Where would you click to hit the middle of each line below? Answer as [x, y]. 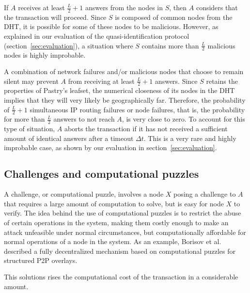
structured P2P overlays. [41, 260]
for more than [24, 119]
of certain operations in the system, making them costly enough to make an [116, 223]
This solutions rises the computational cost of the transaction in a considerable [121, 277]
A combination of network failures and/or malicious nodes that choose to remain [124, 71]
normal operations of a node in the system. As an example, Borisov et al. [113, 241]
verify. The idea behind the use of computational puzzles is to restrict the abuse [123, 213]
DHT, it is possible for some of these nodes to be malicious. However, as [111, 26]
